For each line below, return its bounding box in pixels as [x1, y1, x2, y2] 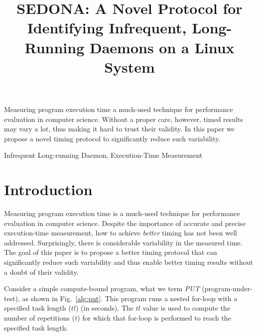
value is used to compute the [142, 303, 231, 313]
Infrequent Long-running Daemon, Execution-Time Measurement [4, 150, 203, 160]
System [104, 56, 155, 77]
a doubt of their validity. [4, 266, 79, 277]
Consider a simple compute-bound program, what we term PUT [4, 283, 200, 294]
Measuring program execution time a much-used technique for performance [4, 104, 233, 114]
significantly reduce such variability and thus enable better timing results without [4, 257, 253, 267]
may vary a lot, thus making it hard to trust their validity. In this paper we [4, 123, 235, 134]
